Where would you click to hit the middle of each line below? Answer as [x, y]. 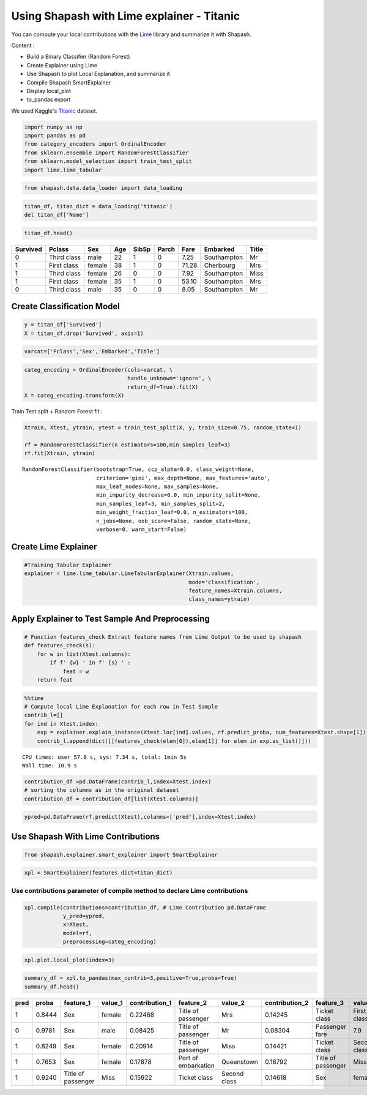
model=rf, [77, 933]
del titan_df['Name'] [57, 215]
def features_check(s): [60, 645]
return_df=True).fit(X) [163, 387]
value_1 [112, 1003]
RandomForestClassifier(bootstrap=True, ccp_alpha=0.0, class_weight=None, [138, 469]
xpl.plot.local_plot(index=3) [69, 960]
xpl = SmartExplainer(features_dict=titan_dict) [98, 873]
